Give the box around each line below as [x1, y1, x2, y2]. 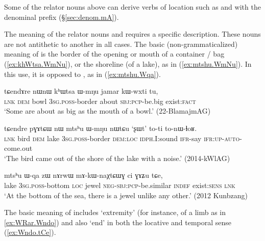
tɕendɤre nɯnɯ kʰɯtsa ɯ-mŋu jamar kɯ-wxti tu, [4, 86, 158, 96]
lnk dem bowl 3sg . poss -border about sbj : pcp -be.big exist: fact [4, 95, 196, 106]
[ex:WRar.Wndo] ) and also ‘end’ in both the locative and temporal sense [4, 217, 232, 227]
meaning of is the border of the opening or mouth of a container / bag [4, 48, 225, 59]
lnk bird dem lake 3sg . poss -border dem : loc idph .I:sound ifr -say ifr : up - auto [4, 132, 240, 143]
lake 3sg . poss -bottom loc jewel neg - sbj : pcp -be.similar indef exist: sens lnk [4, 179, 235, 190]
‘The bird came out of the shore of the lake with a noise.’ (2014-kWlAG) [4, 152, 230, 163]
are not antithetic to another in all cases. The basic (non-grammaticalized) [4, 38, 238, 49]
